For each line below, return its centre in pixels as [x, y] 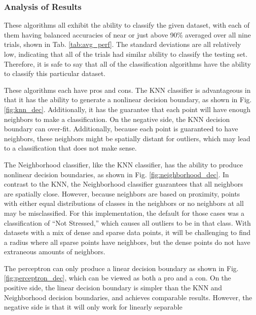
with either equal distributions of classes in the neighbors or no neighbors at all [124, 203]
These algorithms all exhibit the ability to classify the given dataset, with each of [127, 25]
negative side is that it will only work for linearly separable [93, 307]
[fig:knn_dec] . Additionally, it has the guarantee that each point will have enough [127, 109]
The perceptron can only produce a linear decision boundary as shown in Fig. [121, 268]
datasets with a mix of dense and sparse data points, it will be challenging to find [127, 232]
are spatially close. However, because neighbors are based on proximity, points [122, 193]
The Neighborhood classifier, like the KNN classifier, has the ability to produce [124, 164]
